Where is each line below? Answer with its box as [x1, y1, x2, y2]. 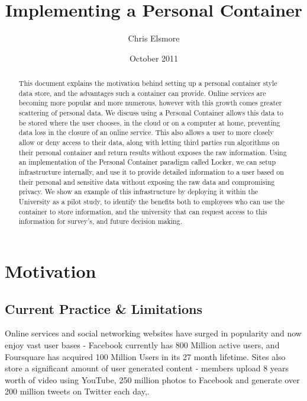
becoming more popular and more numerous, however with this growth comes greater [18, 98, 282, 108]
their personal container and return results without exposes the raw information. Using [18, 147, 287, 157]
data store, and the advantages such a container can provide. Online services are [18, 88, 266, 98]
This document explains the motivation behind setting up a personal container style [18, 78, 277, 88]
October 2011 [129, 52, 179, 64]
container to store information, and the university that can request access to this [18, 206, 267, 216]
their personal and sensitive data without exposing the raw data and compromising [18, 177, 275, 187]
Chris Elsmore [128, 32, 180, 44]
